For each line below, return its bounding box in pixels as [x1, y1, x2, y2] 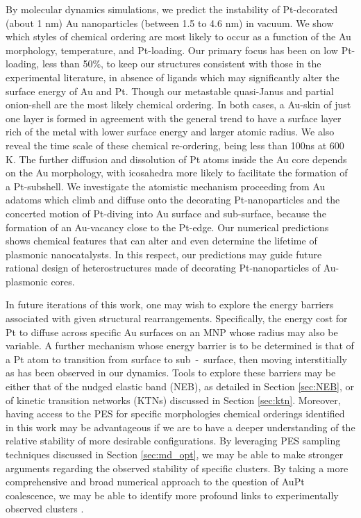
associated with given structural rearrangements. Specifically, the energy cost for [6, 311, 348, 326]
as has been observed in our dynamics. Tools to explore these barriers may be [6, 365, 336, 380]
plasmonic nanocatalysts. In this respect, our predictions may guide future [6, 247, 322, 261]
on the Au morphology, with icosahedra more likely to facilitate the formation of [6, 165, 348, 180]
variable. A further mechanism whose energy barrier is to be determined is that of [6, 338, 354, 353]
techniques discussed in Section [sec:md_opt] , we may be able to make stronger [6, 447, 344, 461]
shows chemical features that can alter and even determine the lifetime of [6, 233, 317, 248]
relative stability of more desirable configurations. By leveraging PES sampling [6, 433, 341, 448]
